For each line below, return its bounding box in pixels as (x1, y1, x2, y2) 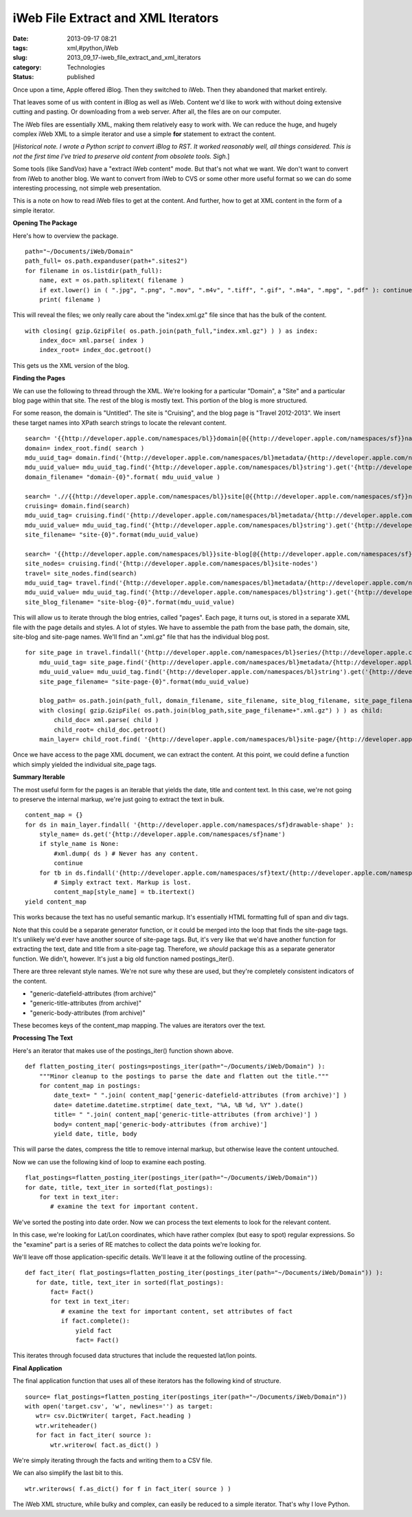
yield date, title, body (54, 1130, 137, 1137)
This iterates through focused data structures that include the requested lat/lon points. (12, 1351, 257, 1360)
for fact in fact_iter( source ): (35, 1431, 152, 1439)
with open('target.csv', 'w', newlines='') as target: (25, 1402, 214, 1410)
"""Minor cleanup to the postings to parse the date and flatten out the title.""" (38, 1072, 330, 1080)
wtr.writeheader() (35, 1421, 98, 1430)
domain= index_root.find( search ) (25, 444, 145, 452)
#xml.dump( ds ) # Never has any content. (54, 849, 199, 858)
